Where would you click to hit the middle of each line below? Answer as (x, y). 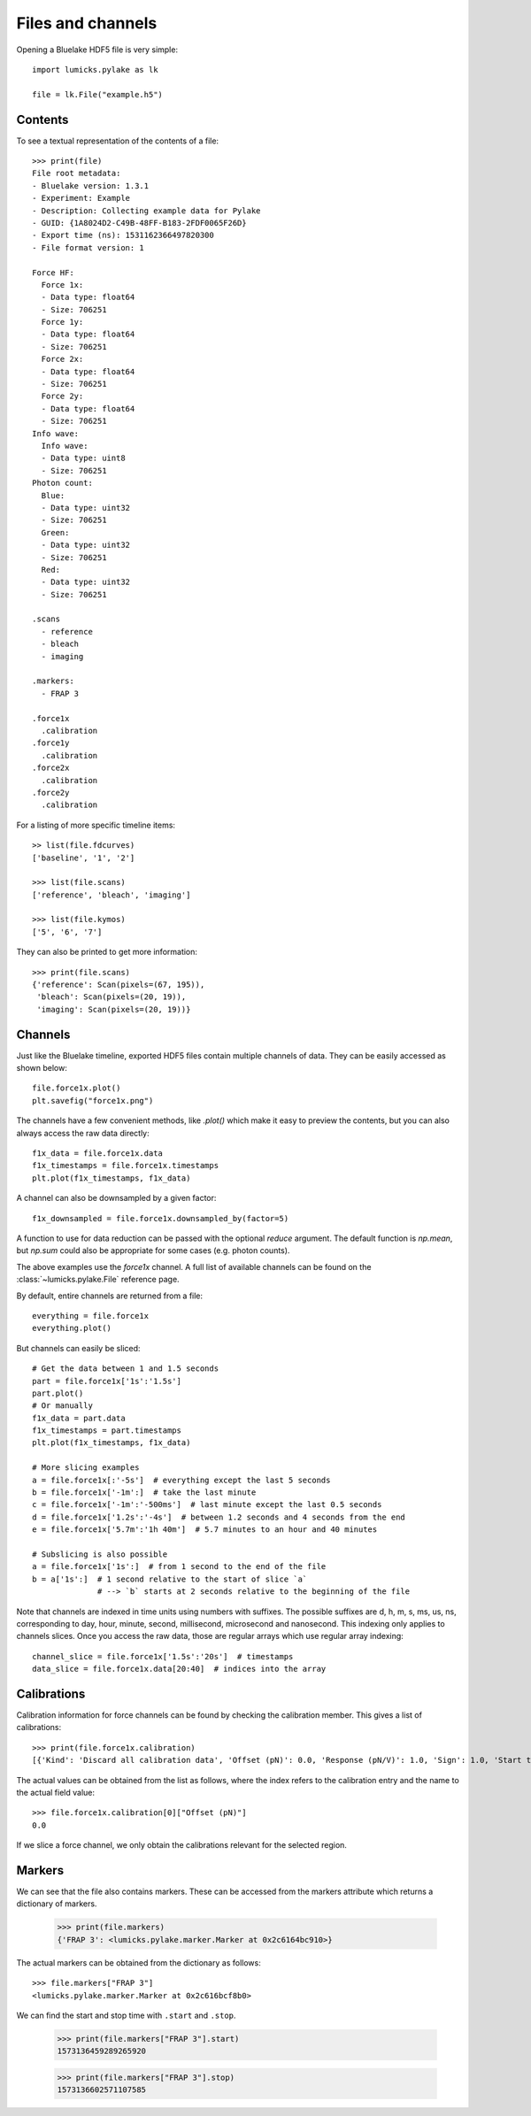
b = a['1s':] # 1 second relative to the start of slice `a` (170, 1579)
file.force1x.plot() (77, 1088)
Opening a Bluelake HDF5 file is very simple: (97, 50)
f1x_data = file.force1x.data (98, 1154)
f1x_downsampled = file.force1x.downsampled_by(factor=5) (161, 1218)
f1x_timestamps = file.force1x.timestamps (126, 1166)
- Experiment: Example (81, 198)
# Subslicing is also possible (100, 1554)
